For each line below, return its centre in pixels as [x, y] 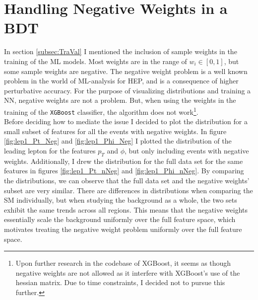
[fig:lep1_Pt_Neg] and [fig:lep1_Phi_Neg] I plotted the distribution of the [118, 141]
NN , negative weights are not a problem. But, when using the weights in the [120, 100]
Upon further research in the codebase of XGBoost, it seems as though [123, 263]
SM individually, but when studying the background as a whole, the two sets [121, 200]
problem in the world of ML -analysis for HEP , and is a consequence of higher [121, 81]
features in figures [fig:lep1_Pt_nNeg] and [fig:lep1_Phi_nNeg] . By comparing [124, 171]
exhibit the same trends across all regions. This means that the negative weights [126, 209]
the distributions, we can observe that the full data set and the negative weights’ [127, 180]
